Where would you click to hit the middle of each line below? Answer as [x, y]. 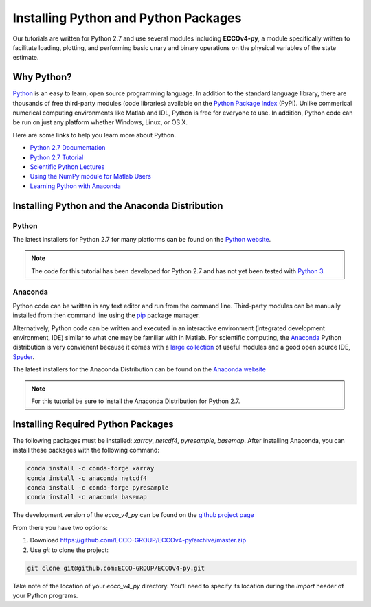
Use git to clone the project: [69, 550]
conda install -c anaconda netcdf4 [87, 478]
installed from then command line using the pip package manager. [106, 315]
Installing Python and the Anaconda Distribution [118, 206]
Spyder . [24, 356]
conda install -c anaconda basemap [87, 497]
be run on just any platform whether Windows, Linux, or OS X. [100, 122]
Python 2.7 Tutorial [57, 157]
